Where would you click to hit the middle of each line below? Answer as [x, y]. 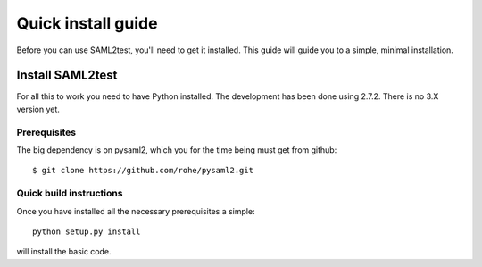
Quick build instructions [70, 194]
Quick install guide [87, 23]
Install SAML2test [67, 75]
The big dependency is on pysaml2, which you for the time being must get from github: [177, 150]
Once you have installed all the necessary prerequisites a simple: [136, 211]
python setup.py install [87, 231]
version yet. [38, 109]
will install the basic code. [64, 252]
